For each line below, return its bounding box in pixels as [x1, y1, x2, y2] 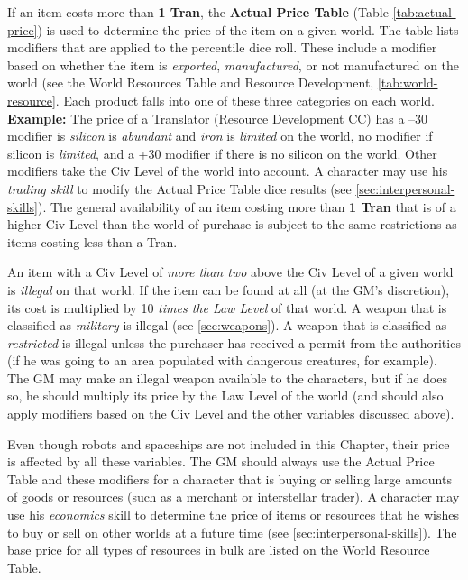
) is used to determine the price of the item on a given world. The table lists [37, 20, 459, 39]
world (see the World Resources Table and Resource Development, [7, 73, 374, 92]
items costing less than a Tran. [7, 232, 178, 251]
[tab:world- [377, 73, 438, 92]
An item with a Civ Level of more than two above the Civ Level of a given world [7, 262, 454, 281]
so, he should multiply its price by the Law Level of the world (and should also [7, 386, 444, 405]
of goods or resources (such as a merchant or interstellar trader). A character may [7, 487, 460, 506]
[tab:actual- [392, 3, 456, 21]
